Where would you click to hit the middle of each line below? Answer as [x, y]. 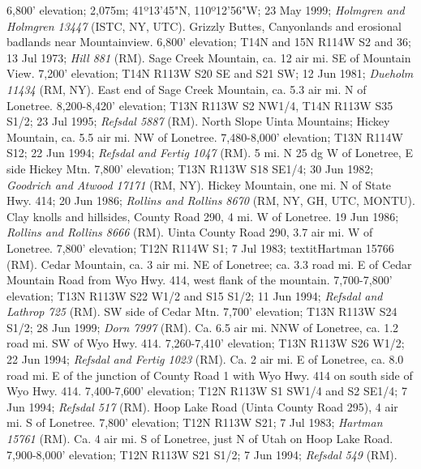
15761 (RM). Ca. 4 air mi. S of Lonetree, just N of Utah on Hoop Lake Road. [200, 439]
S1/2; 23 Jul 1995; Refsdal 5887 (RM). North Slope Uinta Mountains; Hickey [198, 121]
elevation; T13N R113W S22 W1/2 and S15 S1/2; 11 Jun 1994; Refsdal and [195, 295]
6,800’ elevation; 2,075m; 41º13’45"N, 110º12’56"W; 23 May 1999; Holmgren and [206, 10]
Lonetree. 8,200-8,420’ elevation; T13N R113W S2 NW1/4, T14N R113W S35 [200, 105]
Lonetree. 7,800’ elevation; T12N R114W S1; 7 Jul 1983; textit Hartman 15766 [200, 247]
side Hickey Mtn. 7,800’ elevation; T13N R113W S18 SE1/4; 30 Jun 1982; [190, 168]
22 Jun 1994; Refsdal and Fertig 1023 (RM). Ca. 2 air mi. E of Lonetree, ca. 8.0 [205, 359]
